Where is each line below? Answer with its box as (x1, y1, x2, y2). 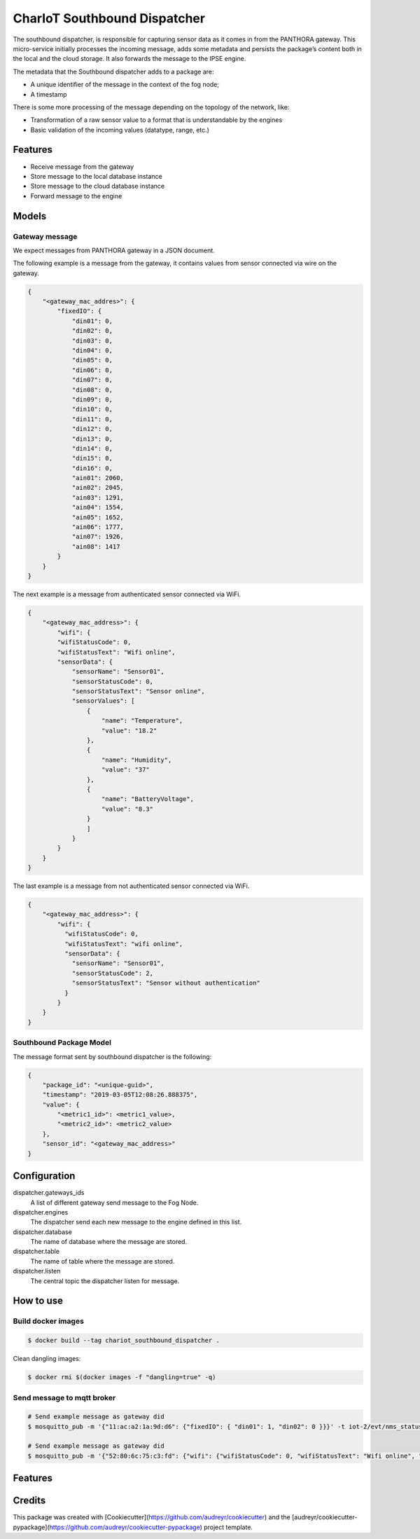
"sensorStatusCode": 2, (71, 969, 154, 977)
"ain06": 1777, (71, 523, 124, 531)
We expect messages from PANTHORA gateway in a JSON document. (13, 246, 215, 254)
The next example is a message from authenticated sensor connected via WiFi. (13, 589, 241, 598)
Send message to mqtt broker (13, 1393, 116, 1402)
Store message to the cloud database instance (30, 182, 165, 191)
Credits (13, 1495, 46, 1507)
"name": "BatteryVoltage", (101, 795, 194, 803)
